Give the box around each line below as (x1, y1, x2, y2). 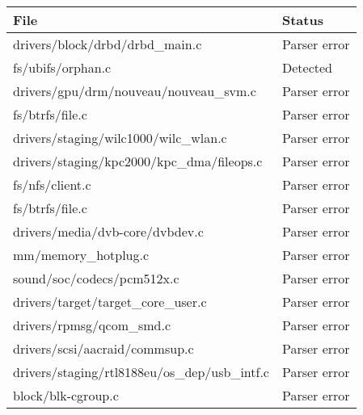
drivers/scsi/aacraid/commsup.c (13, 339, 194, 358)
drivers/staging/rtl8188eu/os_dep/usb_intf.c (13, 363, 269, 381)
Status (281, 10, 323, 29)
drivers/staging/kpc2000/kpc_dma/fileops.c (13, 152, 263, 170)
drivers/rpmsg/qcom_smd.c (13, 316, 171, 334)
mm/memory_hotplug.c (13, 245, 150, 264)
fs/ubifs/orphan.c (13, 58, 112, 77)
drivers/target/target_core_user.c (13, 292, 207, 311)
